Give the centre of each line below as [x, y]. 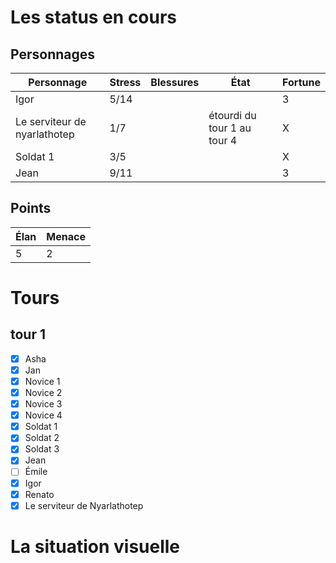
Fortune [301, 82]
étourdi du [232, 115]
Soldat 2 [42, 438]
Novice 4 [43, 415]
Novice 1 [42, 381]
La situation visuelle [95, 546]
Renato [39, 494]
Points [31, 208]
